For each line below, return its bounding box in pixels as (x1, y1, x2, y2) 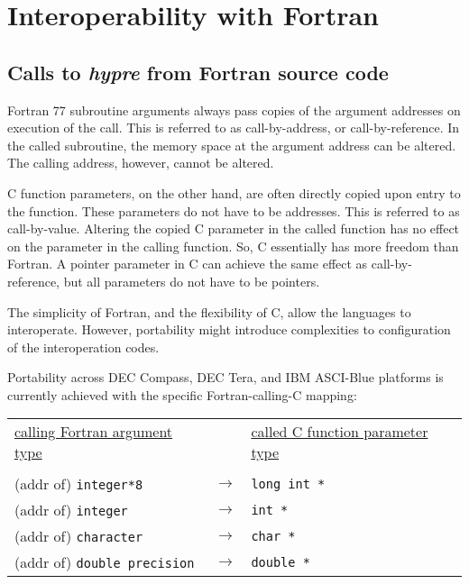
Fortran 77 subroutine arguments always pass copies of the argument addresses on (7, 100, 461, 119)
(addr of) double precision (14, 552, 195, 573)
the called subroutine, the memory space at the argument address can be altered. (7, 135, 456, 154)
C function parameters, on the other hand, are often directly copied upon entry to (7, 183, 461, 202)
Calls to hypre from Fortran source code (7, 58, 389, 86)
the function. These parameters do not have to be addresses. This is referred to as (7, 201, 460, 220)
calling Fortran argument (14, 421, 173, 443)
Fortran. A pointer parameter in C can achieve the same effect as (7, 254, 368, 273)
